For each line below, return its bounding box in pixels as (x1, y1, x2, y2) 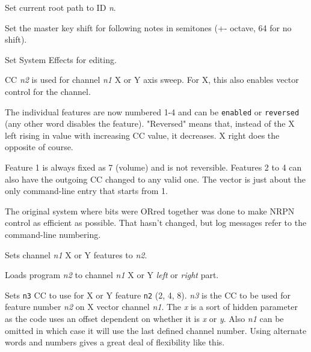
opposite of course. (5, 141, 73, 153)
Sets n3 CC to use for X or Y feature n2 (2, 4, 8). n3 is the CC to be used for (5, 288, 291, 301)
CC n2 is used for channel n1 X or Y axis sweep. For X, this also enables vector (5, 73, 299, 86)
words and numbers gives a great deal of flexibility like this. (5, 336, 225, 348)
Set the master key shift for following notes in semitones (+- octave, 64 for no (5, 21, 292, 34)
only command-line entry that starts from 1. (5, 184, 168, 197)
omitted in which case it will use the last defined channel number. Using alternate (5, 324, 307, 336)
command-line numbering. (5, 228, 101, 240)
